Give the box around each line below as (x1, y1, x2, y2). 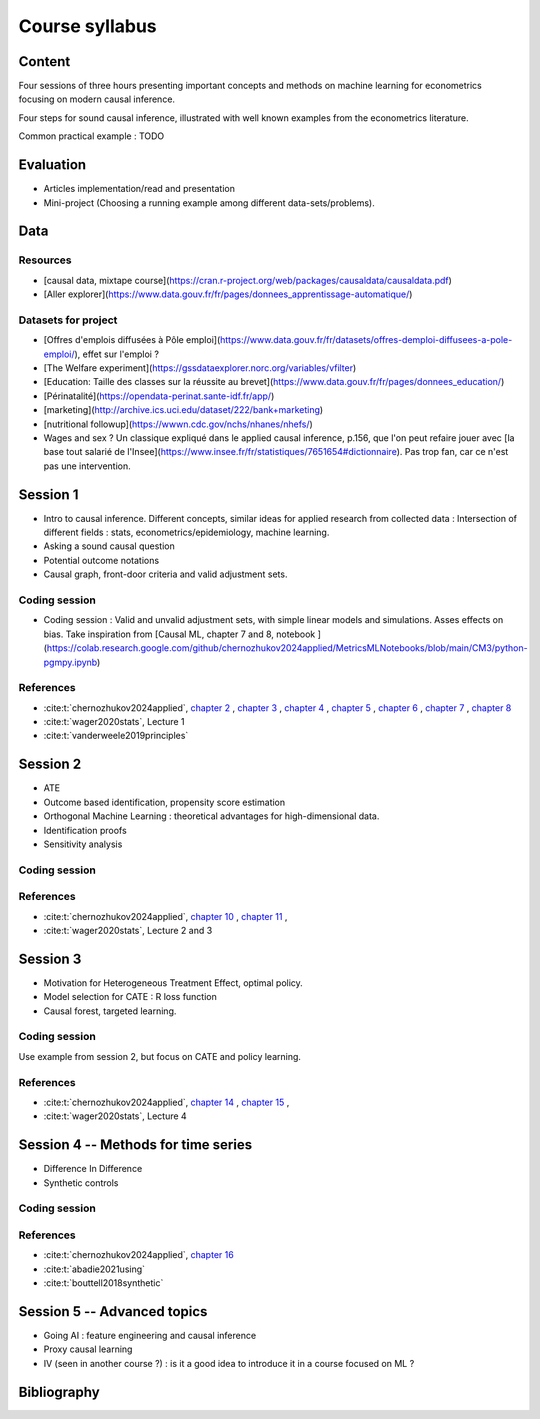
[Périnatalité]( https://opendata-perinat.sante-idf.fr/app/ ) (43, 390, 275, 402)
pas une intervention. (43, 460, 132, 472)
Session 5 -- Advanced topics (18, 1303, 208, 1320)
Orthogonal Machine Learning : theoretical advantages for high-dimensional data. (43, 810, 380, 822)
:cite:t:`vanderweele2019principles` (43, 730, 189, 742)
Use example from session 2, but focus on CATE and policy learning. (18, 1050, 302, 1062)
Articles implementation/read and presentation (43, 183, 235, 195)
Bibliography (18, 1383, 100, 1400)
